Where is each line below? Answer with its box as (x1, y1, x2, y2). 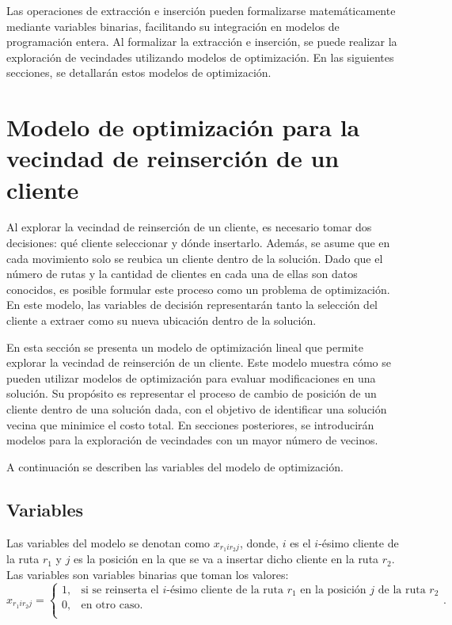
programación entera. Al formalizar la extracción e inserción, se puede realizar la (6, 33, 397, 50)
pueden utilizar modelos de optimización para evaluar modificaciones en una (6, 369, 376, 386)
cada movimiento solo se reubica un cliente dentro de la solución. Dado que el (6, 250, 383, 266)
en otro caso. (81, 600, 143, 612)
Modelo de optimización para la (6, 111, 360, 143)
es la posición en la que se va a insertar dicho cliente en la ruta (74, 551, 379, 567)
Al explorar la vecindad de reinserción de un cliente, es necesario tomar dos (6, 219, 372, 235)
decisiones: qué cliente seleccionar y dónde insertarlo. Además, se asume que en (6, 234, 390, 251)
